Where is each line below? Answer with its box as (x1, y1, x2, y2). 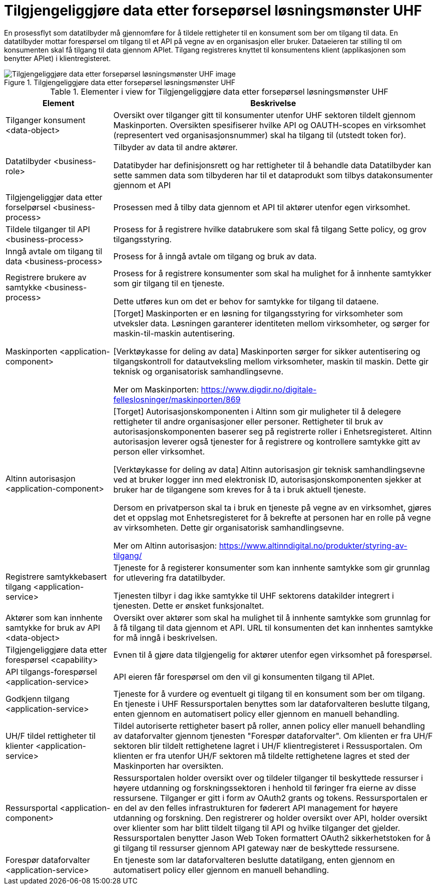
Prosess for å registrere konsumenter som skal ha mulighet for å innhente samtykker (113, 268, 431, 278)
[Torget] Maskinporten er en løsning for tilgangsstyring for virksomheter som (113, 308, 403, 318)
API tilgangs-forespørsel (6, 666, 97, 677)
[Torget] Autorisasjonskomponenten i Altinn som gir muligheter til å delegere (113, 406, 401, 416)
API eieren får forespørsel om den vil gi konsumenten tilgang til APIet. (113, 671, 375, 682)
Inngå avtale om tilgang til (6, 246, 103, 256)
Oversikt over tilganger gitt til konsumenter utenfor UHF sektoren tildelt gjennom (113, 110, 415, 120)
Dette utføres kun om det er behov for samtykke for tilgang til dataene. (113, 296, 379, 306)
